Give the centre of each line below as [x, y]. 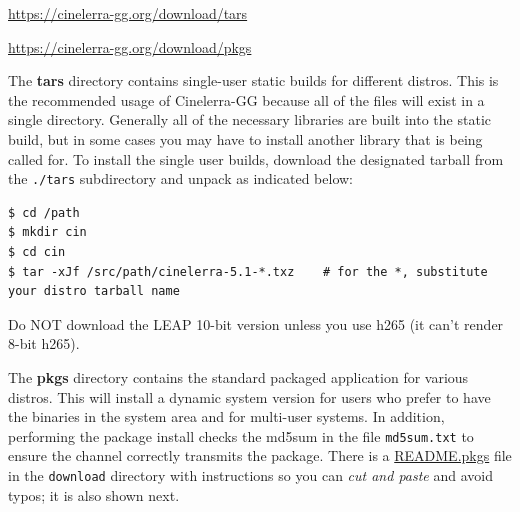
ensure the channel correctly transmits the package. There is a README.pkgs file [260, 455]
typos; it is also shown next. [94, 494]
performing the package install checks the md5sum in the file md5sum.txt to [241, 435]
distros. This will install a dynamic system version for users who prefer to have [249, 396]
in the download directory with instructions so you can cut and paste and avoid [250, 475]
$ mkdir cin [47, 232]
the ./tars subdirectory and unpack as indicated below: [180, 178]
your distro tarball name [94, 291]
